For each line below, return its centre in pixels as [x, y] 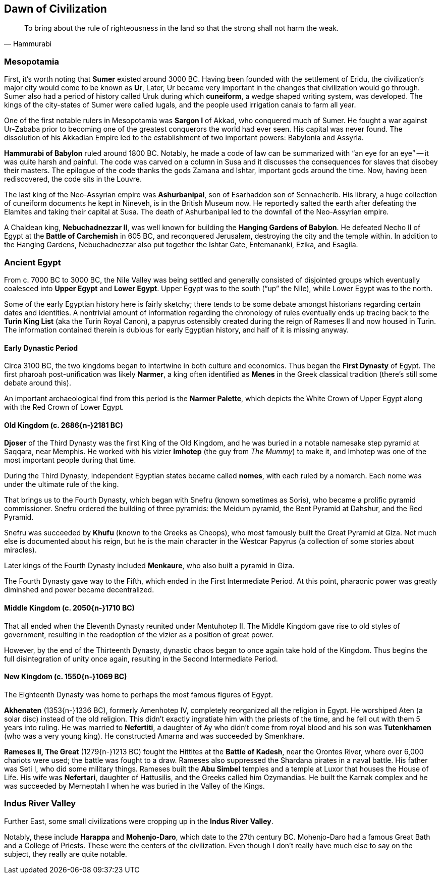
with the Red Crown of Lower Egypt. [64, 407]
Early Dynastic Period [41, 348]
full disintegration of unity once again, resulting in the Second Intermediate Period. [141, 658]
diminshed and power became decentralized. [79, 590]
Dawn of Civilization [56, 9]
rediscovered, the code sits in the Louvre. [73, 179]
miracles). [20, 550]
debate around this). [38, 383]
